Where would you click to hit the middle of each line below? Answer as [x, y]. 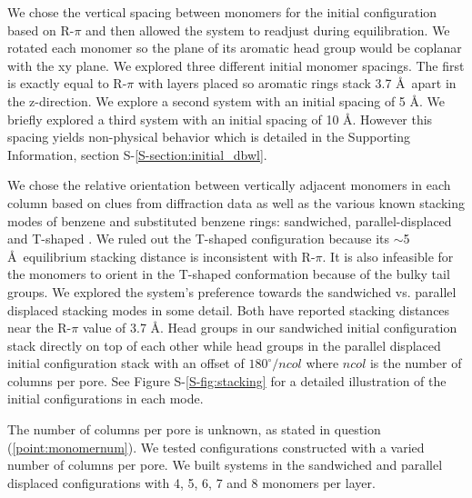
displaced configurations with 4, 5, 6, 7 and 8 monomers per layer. [191, 482]
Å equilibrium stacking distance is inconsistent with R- [161, 256]
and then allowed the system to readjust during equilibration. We [268, 30]
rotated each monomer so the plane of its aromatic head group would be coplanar [235, 48]
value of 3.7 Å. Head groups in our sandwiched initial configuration [270, 328]
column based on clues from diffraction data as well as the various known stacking [236, 202]
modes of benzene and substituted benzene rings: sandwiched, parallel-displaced [230, 220]
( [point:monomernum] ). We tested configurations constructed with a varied [216, 447]
